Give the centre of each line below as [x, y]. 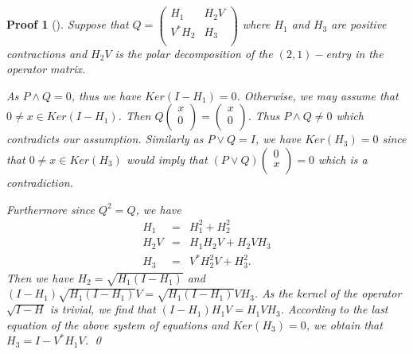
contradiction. [40, 182]
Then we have [40, 277]
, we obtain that [344, 324]
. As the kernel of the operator [328, 293]
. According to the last [334, 309]
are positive [359, 24]
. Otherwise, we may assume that [318, 95]
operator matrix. [46, 69]
